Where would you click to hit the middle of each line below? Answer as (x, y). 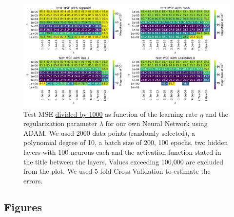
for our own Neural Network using (156, 123)
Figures (23, 207)
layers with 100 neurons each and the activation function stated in (122, 152)
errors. (33, 180)
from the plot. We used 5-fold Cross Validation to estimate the (117, 171)
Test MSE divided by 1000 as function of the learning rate (111, 114)
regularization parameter (60, 123)
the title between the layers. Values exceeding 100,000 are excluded (124, 161)
